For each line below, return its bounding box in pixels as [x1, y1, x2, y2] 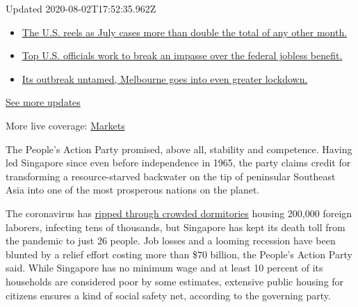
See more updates [6, 95, 81, 109]
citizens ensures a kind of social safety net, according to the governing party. [6, 288, 331, 302]
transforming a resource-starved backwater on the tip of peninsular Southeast [6, 168, 336, 183]
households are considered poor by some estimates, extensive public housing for [6, 274, 344, 288]
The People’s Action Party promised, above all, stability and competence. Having [6, 141, 352, 156]
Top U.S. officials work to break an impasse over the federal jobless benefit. [22, 48, 343, 63]
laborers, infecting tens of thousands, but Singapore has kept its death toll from [6, 219, 345, 234]
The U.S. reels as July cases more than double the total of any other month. [22, 24, 348, 39]
